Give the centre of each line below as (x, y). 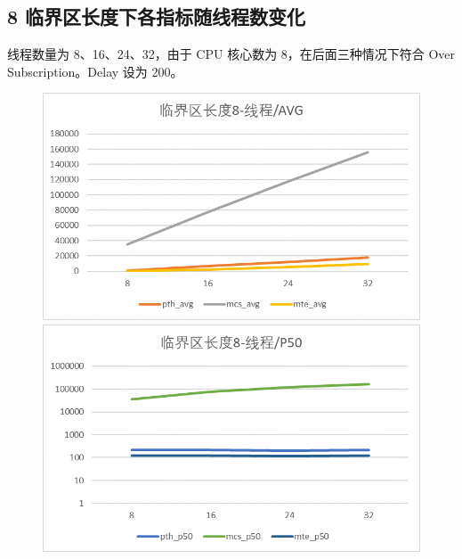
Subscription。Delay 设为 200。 (95, 71)
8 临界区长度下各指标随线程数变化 (157, 16)
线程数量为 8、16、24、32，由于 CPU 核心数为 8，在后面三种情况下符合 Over (231, 54)
